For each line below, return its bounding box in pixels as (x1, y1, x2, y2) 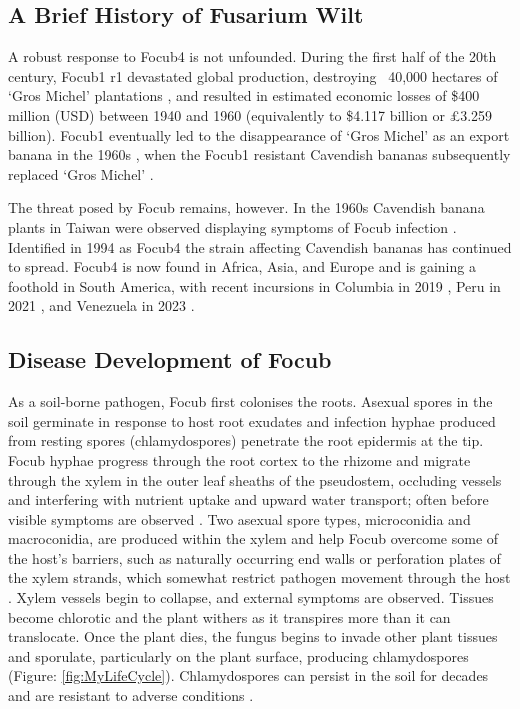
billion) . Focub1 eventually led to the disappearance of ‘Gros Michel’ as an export (8, 124, 510, 145)
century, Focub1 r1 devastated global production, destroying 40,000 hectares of (8, 65, 498, 86)
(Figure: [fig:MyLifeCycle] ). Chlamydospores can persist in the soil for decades (8, 665, 489, 686)
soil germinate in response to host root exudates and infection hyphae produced (8, 410, 496, 431)
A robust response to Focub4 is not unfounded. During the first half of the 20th (8, 46, 497, 67)
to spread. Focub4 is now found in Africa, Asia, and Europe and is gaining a (8, 256, 476, 277)
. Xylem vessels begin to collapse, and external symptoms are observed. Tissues (8, 587, 494, 608)
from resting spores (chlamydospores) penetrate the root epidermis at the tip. (8, 430, 484, 451)
